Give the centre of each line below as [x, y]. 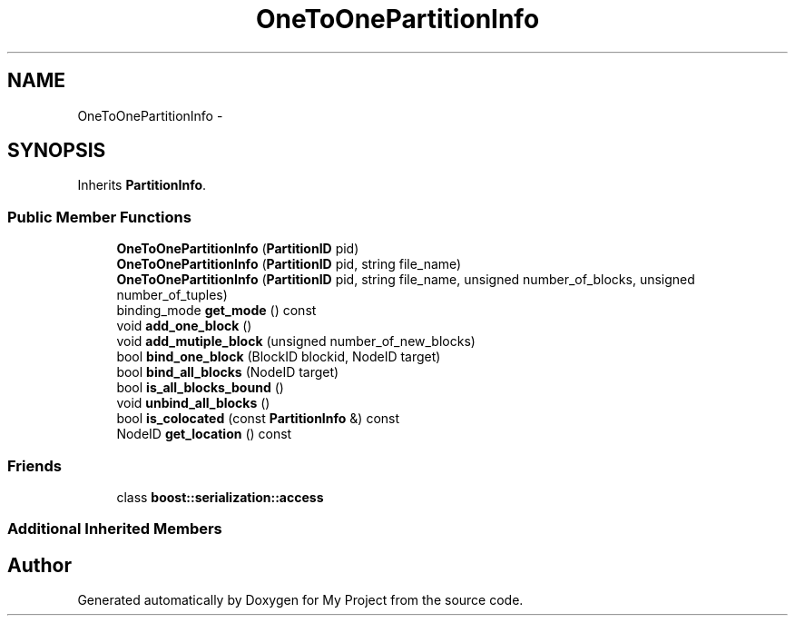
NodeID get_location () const [204, 434]
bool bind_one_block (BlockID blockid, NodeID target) [279, 357]
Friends [34, 465]
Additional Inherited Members [115, 529]
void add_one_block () [184, 326]
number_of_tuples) [172, 295]
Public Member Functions [99, 217]
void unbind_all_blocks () [193, 403]
